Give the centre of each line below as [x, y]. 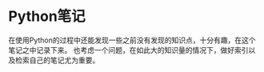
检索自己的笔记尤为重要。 [57, 60]
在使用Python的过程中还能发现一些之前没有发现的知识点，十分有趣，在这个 [132, 40]
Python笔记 [47, 16]
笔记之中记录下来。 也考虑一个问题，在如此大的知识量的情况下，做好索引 [128, 50]
